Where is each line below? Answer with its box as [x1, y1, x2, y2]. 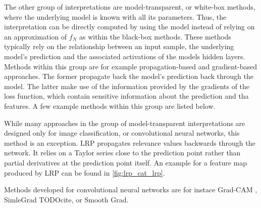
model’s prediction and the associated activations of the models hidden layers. [4, 51, 245, 61]
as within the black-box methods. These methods [79, 31, 231, 41]
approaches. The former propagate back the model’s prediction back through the [4, 71, 253, 81]
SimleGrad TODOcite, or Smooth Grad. [4, 194, 129, 204]
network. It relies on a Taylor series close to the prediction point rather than [4, 147, 241, 158]
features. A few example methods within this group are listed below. [4, 100, 216, 111]
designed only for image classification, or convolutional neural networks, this [4, 128, 240, 138]
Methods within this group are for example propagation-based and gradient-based [4, 61, 257, 71]
